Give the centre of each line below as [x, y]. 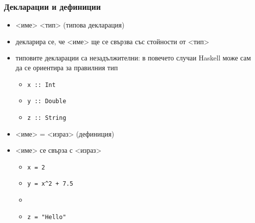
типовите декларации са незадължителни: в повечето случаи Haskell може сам [133, 58]
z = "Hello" [47, 217]
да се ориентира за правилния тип [67, 67]
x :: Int [41, 85]
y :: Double [47, 101]
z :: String [47, 118]
